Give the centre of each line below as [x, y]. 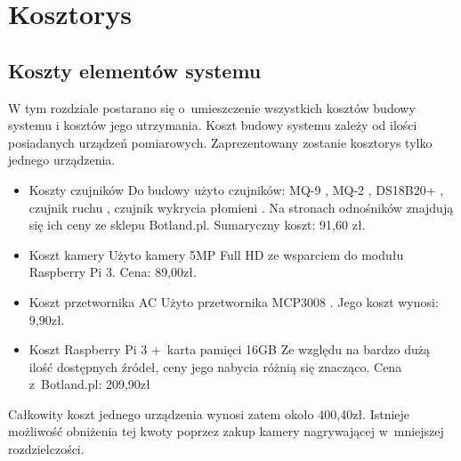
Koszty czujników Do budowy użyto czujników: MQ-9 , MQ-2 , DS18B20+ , [236, 189]
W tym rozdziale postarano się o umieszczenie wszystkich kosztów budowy [212, 107]
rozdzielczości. [46, 449]
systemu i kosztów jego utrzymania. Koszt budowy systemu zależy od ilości [213, 125]
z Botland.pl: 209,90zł [89, 384]
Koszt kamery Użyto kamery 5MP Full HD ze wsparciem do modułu [216, 254]
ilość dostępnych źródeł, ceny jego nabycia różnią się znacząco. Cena [215, 366]
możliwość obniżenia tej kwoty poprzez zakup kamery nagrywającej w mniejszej [226, 431]
